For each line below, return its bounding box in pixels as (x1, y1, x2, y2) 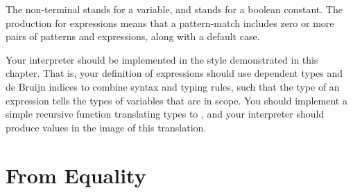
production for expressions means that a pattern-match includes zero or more (6, 15, 334, 30)
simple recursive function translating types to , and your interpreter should (6, 107, 325, 121)
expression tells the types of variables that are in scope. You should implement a (6, 93, 347, 107)
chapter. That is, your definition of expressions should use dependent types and (6, 66, 343, 80)
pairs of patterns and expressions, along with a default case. (6, 29, 260, 44)
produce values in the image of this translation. (6, 120, 207, 134)
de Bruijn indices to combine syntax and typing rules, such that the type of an (6, 79, 340, 93)
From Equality (6, 160, 146, 189)
